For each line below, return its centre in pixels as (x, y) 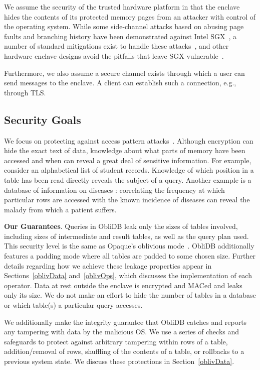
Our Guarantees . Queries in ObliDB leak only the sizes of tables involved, (121, 226)
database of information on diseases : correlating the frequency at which (114, 190)
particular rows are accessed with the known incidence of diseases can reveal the (127, 200)
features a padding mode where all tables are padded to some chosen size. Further (130, 256)
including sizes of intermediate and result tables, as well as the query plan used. (126, 236)
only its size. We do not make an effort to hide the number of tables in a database (130, 295)
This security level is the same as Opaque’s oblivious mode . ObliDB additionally (129, 246)
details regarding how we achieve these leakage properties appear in (108, 265)
